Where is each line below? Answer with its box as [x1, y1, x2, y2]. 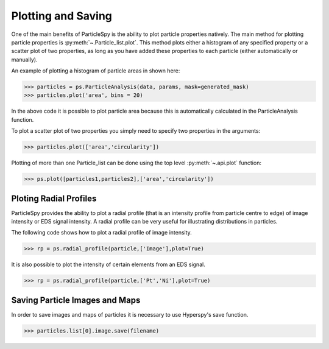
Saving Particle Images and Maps [11, 295, 141, 305]
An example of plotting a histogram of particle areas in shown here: [11, 67, 180, 74]
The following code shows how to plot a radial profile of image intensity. [11, 229, 192, 236]
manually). [11, 55, 38, 63]
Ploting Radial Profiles [11, 193, 97, 203]
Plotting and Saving [11, 9, 113, 23]
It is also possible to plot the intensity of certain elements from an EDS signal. [11, 261, 205, 268]
